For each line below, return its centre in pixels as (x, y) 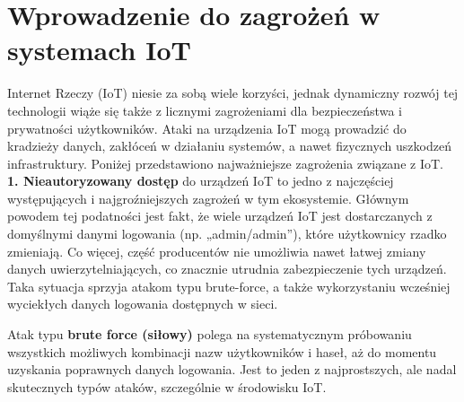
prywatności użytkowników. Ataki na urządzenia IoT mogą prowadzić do (207, 128)
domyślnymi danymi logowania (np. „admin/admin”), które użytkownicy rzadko (227, 234)
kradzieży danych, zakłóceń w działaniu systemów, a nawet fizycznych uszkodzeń (229, 146)
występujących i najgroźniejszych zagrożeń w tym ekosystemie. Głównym (208, 198)
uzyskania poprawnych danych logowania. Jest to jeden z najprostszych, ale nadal (232, 369)
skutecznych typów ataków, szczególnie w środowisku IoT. (167, 386)
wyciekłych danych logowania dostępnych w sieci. (143, 304)
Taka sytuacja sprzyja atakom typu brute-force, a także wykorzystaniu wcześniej (229, 286)
